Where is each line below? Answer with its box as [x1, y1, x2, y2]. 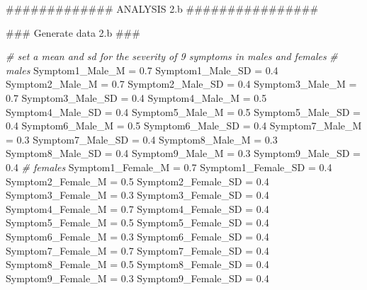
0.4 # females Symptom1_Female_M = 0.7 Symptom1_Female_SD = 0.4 [6, 159, 332, 174]
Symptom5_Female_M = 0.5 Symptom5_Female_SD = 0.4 [6, 215, 269, 230]
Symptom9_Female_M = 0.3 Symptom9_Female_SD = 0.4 [6, 270, 269, 285]
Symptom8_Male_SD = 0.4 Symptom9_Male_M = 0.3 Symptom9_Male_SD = [6, 146, 361, 161]
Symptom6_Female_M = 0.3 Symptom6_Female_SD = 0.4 [6, 228, 269, 243]
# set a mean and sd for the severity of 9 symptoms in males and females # [6, 49, 338, 64]
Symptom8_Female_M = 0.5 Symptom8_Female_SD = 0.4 [6, 257, 269, 272]
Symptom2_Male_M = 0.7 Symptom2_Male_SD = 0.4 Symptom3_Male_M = [6, 76, 357, 91]
